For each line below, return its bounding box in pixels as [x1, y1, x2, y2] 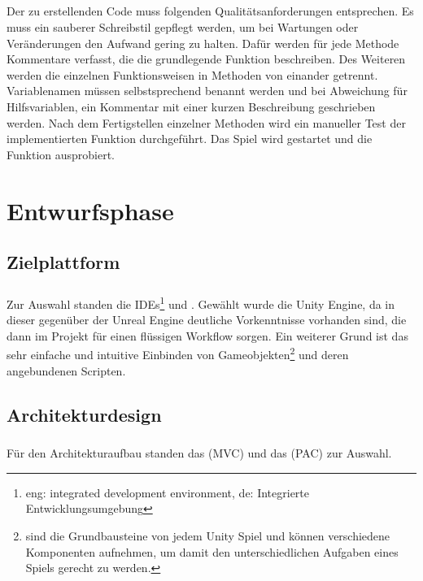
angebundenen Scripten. [7, 362, 126, 379]
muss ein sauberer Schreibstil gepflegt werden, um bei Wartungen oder [7, 18, 359, 35]
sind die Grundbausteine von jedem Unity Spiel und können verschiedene [25, 527, 390, 544]
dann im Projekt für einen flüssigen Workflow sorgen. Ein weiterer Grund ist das [7, 327, 408, 344]
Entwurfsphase [7, 193, 174, 227]
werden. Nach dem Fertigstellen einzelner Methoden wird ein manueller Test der [7, 114, 406, 131]
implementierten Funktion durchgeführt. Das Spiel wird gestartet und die [7, 130, 373, 147]
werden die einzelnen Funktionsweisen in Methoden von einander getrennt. [7, 66, 378, 83]
